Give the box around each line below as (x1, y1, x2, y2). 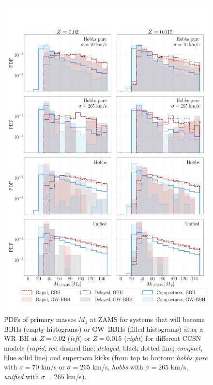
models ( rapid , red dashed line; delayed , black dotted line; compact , (4, 342, 203, 353)
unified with (4, 371, 39, 381)
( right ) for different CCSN (124, 333, 201, 343)
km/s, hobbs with (92, 362, 143, 372)
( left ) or (67, 333, 91, 343)
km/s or (41, 362, 65, 372)
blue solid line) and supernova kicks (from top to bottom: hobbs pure (4, 352, 208, 362)
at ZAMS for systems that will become (90, 314, 205, 324)
